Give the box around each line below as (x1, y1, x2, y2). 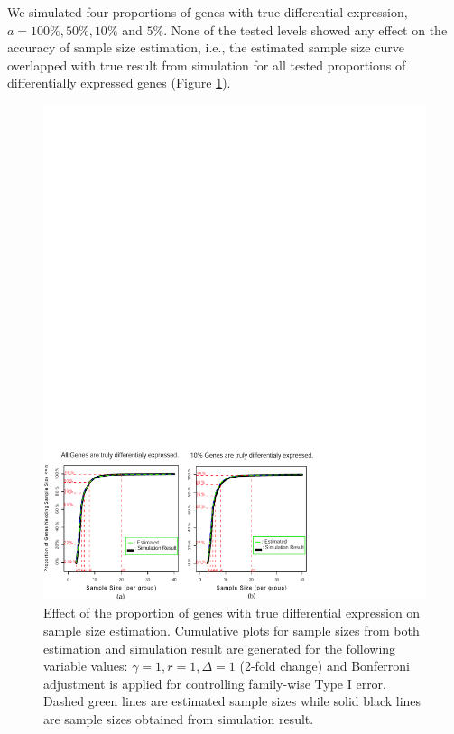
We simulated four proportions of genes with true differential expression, (7, 3, 408, 21)
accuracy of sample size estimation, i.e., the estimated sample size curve (7, 38, 404, 57)
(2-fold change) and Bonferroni (239, 656, 411, 675)
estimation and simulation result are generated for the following (43, 638, 396, 657)
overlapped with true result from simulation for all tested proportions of (7, 55, 406, 74)
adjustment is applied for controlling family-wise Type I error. (43, 674, 387, 692)
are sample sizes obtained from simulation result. (43, 710, 314, 729)
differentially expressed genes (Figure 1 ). (7, 73, 231, 92)
